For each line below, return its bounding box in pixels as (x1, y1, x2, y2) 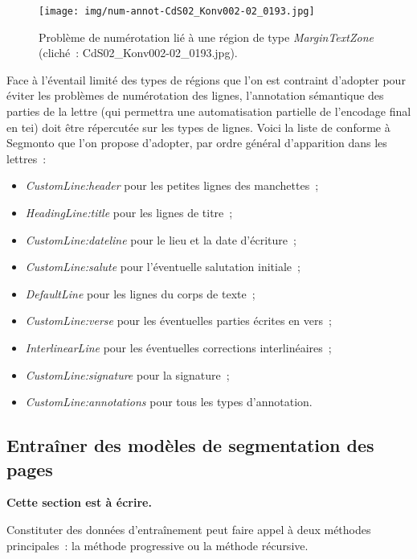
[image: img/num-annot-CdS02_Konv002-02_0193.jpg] (39, 6, 315, 17)
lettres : (6, 150, 47, 166)
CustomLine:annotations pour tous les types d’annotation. (25, 393, 313, 410)
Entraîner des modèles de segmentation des (6, 433, 374, 458)
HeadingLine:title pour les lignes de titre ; (25, 204, 233, 220)
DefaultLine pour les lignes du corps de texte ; (25, 285, 256, 302)
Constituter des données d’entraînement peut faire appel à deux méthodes (6, 520, 371, 537)
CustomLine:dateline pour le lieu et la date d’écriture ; (25, 231, 296, 248)
